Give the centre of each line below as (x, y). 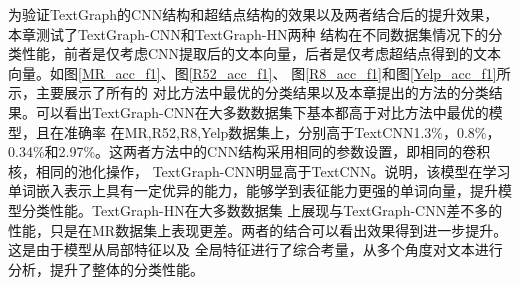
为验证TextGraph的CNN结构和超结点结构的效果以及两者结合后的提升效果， (253, 14)
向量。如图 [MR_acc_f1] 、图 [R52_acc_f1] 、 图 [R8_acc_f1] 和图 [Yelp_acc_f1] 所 (259, 72)
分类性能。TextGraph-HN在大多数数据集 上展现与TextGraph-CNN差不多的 (262, 209)
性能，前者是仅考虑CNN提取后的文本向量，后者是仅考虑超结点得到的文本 (261, 53)
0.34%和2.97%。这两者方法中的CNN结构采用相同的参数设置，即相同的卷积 (249, 151)
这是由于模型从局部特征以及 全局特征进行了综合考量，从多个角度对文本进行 (255, 249)
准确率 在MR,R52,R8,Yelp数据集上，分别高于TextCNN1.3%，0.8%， (282, 131)
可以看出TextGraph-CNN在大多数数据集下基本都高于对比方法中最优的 (262, 111)
